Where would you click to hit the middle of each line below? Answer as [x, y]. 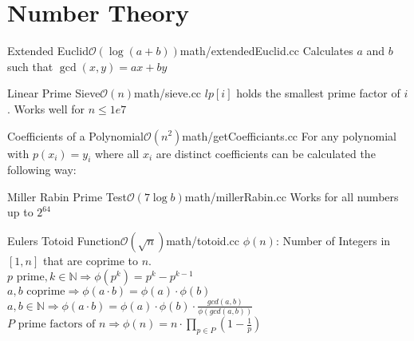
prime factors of [57, 325]
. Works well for [46, 108]
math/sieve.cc [168, 93]
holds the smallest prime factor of [318, 93]
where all [117, 153]
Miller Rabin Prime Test [67, 196]
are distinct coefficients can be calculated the [266, 153]
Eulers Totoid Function [64, 241]
